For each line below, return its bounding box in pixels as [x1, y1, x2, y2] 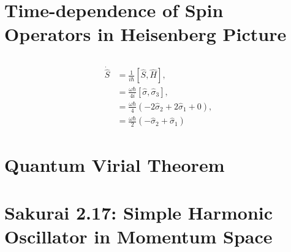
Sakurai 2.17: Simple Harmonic [4, 199, 273, 224]
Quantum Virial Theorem [4, 152, 225, 177]
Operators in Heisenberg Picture [4, 21, 287, 46]
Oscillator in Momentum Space [4, 224, 273, 249]
